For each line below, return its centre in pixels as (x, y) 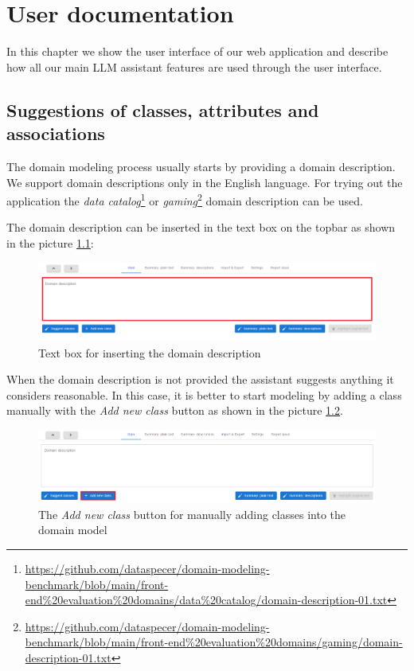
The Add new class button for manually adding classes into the (192, 514)
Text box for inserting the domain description (150, 352)
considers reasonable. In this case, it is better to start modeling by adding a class (204, 394)
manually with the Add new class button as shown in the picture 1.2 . (175, 410)
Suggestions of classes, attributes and (163, 109)
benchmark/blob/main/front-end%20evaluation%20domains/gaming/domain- (214, 642)
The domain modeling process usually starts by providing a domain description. (201, 166)
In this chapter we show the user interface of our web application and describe (197, 51)
